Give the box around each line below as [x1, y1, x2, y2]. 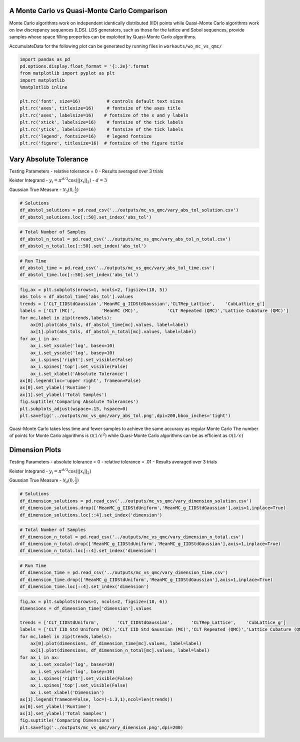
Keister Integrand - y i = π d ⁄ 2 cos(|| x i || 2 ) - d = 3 [9, 176, 107, 184]
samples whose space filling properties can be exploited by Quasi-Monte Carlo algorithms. [9, 34, 197, 40]
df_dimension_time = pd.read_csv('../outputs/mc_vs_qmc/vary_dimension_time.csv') [19, 570, 228, 575]
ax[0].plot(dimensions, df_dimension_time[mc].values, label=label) [30, 640, 202, 646]
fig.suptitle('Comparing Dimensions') [19, 717, 115, 723]
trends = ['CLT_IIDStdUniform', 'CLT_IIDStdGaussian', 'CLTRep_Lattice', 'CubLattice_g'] [19, 619, 286, 625]
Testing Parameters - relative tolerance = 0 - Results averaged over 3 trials [9, 168, 163, 174]
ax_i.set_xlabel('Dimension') [30, 689, 104, 695]
